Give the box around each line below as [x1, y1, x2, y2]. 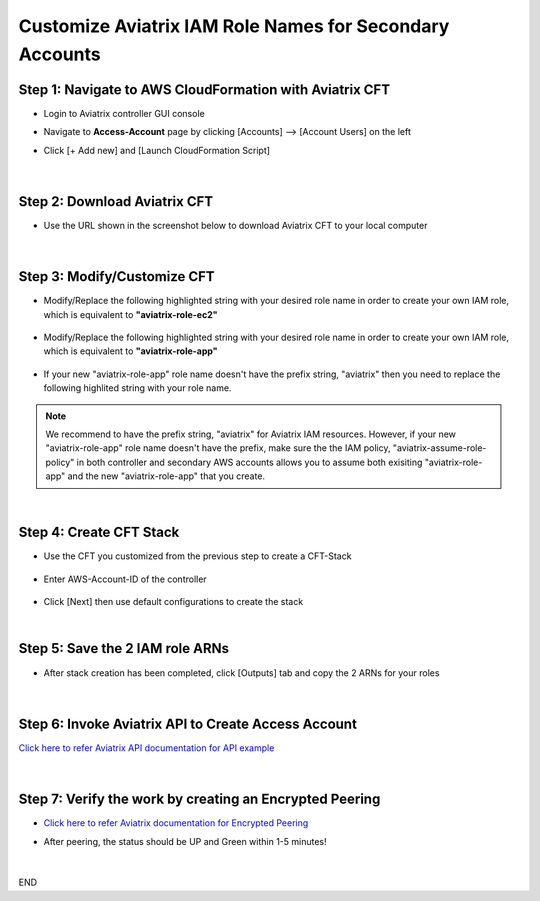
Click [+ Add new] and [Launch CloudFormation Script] [43, 144, 270, 156]
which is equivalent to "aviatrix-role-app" [43, 345, 219, 357]
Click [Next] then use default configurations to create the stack [43, 596, 304, 608]
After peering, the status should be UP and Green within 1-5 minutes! [43, 835, 327, 847]
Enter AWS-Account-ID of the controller [43, 573, 207, 585]
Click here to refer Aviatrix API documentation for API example [18, 741, 275, 754]
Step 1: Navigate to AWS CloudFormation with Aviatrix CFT [18, 81, 390, 98]
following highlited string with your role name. [43, 382, 232, 394]
